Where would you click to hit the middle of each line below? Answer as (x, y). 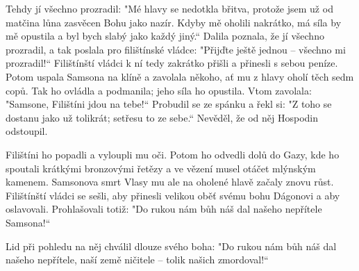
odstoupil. (27, 131)
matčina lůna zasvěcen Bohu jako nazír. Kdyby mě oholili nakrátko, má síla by (174, 22)
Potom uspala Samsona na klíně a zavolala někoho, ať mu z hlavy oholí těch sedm (180, 76)
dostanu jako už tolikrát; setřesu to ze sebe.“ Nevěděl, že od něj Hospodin (162, 117)
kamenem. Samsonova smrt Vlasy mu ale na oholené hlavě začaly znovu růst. (170, 182)
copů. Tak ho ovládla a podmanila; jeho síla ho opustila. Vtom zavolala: (159, 90)
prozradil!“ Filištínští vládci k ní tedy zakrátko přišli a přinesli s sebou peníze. (172, 63)
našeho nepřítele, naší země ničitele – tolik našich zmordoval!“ (137, 260)
